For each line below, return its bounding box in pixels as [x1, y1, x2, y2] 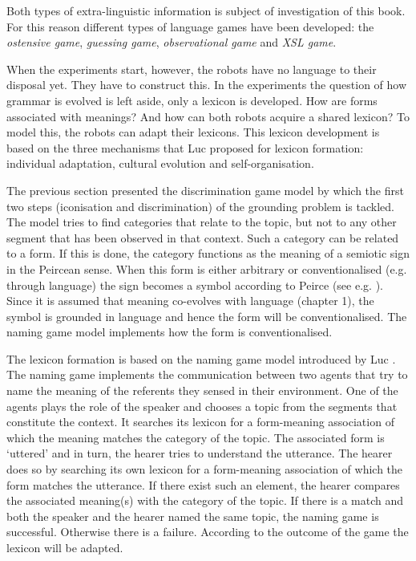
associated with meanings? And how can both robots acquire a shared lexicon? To [6, 108, 410, 124]
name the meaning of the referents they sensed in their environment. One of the [6, 382, 398, 399]
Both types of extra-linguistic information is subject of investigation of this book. [6, 2, 406, 18]
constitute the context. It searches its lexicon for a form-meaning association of [6, 413, 394, 430]
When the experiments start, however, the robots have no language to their [6, 60, 377, 77]
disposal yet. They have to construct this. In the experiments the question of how [6, 76, 407, 93]
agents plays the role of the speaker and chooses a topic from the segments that [6, 397, 398, 414]
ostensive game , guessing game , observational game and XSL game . [6, 34, 337, 51]
